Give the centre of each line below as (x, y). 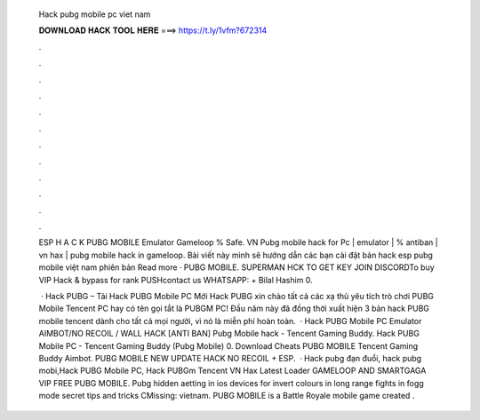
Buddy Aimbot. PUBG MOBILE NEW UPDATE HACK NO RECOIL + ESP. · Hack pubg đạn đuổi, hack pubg (230, 358)
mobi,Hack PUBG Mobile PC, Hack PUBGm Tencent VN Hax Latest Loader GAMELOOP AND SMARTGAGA (232, 371)
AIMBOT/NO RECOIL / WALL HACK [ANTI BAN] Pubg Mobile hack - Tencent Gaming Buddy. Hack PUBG (229, 334)
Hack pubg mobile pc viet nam (95, 14)
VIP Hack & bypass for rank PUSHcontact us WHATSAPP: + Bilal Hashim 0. (176, 280)
